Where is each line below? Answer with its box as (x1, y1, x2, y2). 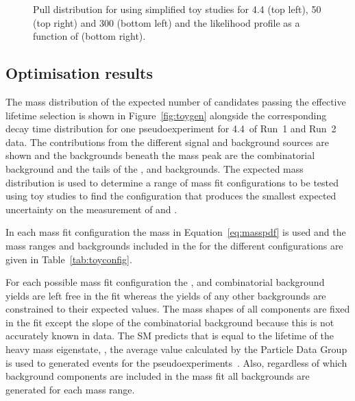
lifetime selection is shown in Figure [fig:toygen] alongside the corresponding (5, 108, 327, 122)
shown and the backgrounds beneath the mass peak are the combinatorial (5, 148, 315, 162)
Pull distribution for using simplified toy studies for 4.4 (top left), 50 (33, 2, 321, 16)
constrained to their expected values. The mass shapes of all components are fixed (5, 302, 350, 316)
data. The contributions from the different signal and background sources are (5, 134, 329, 149)
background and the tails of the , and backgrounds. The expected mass (5, 161, 304, 175)
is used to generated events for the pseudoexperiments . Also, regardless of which (5, 355, 347, 369)
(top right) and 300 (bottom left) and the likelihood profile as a (33, 15, 300, 29)
